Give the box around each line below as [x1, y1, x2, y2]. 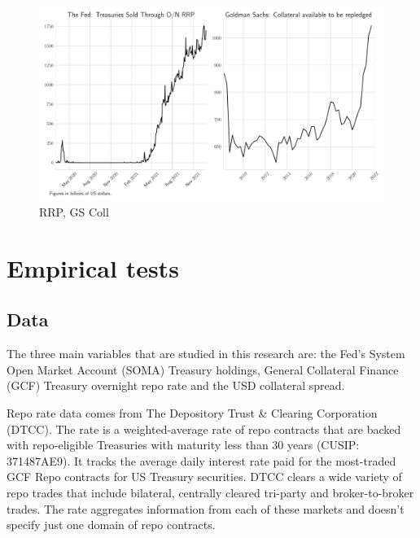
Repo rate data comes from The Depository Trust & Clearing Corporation [7, 405, 378, 422]
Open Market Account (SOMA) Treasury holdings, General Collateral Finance [7, 361, 399, 378]
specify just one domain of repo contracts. [7, 516, 216, 533]
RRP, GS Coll [39, 203, 109, 221]
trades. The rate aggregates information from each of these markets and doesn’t [7, 500, 405, 517]
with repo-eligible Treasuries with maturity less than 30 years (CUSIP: [7, 436, 360, 453]
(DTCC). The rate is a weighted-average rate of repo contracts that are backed [7, 420, 401, 437]
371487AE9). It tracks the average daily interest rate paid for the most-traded [7, 452, 396, 469]
